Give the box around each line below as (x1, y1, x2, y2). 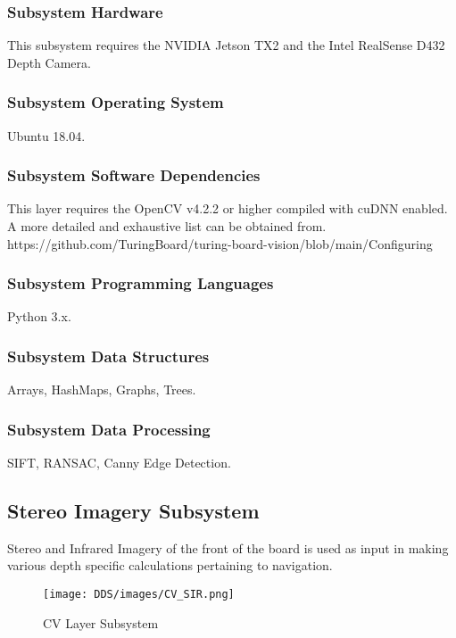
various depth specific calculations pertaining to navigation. (7, 556, 333, 575)
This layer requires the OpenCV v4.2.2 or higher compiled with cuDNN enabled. (7, 199, 448, 218)
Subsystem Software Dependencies (7, 164, 261, 186)
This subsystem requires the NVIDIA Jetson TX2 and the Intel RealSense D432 (7, 36, 445, 54)
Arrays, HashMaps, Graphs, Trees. (7, 380, 196, 399)
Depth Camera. (7, 53, 91, 71)
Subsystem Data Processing (7, 418, 211, 440)
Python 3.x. (7, 307, 71, 326)
